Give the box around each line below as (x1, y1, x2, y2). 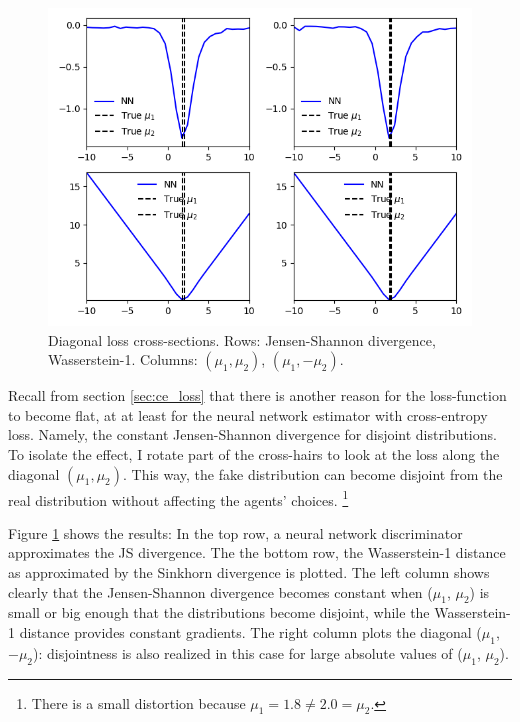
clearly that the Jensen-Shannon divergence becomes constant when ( (8, 581, 433, 602)
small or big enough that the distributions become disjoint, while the (8, 602, 430, 623)
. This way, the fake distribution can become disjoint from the (123, 463, 503, 484)
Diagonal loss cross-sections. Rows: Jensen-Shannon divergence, (48, 329, 436, 350)
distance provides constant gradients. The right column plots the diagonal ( (19, 621, 482, 642)
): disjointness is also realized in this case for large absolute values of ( (33, 642, 463, 663)
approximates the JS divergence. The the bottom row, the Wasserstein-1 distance (8, 542, 506, 563)
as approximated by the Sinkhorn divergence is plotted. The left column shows (8, 562, 490, 582)
